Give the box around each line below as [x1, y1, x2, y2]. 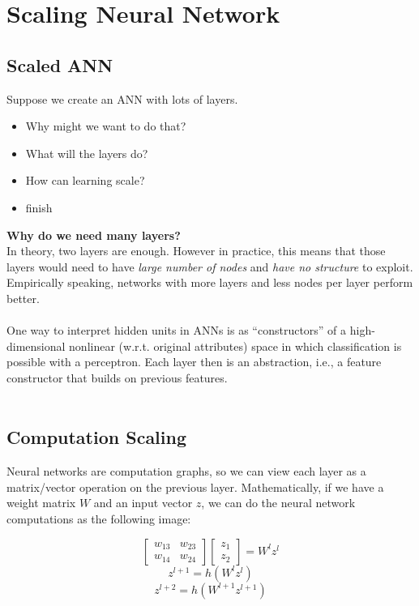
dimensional [6, 337, 66, 354]
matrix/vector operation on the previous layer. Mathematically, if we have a [6, 478, 384, 495]
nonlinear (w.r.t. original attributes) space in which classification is [69, 337, 402, 354]
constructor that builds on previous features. [6, 369, 228, 386]
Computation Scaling [6, 425, 187, 450]
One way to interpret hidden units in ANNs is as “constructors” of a [6, 322, 347, 339]
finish [25, 198, 53, 216]
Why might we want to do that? [25, 117, 186, 134]
